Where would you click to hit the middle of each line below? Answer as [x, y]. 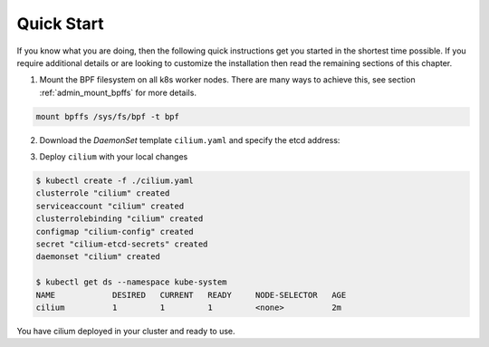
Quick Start [60, 24]
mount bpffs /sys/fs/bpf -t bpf [108, 116]
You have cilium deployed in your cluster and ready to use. [126, 331]
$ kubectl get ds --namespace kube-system [131, 282]
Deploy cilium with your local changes [114, 157]
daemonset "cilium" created [98, 257]
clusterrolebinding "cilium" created [120, 219]
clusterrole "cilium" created [103, 193]
